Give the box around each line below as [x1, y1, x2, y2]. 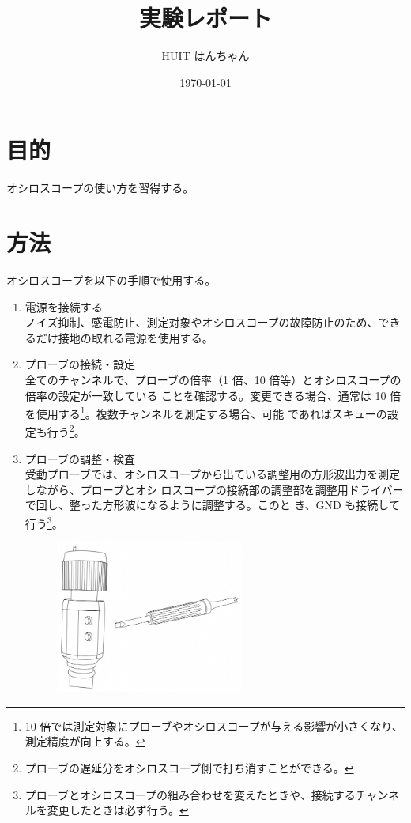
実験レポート [138, 2, 272, 34]
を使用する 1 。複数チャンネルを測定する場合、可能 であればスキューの [25, 403, 387, 421]
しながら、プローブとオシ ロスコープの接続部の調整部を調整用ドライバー [25, 481, 404, 497]
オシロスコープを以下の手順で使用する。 [6, 271, 217, 288]
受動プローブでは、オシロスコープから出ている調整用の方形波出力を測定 [25, 466, 401, 482]
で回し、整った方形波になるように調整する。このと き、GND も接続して [25, 496, 400, 513]
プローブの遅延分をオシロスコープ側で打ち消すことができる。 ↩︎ [25, 760, 354, 776]
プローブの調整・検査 [25, 450, 135, 466]
